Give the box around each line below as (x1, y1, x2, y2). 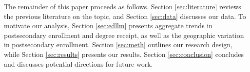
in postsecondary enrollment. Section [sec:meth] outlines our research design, (4, 39, 232, 50)
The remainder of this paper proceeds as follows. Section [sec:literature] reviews (4, 1, 241, 11)
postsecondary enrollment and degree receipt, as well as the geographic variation (4, 30, 244, 40)
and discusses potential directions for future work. (4, 58, 153, 69)
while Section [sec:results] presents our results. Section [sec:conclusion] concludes (4, 49, 244, 59)
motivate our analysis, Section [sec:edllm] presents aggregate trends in (4, 20, 212, 31)
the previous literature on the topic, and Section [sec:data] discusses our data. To (4, 11, 246, 21)
